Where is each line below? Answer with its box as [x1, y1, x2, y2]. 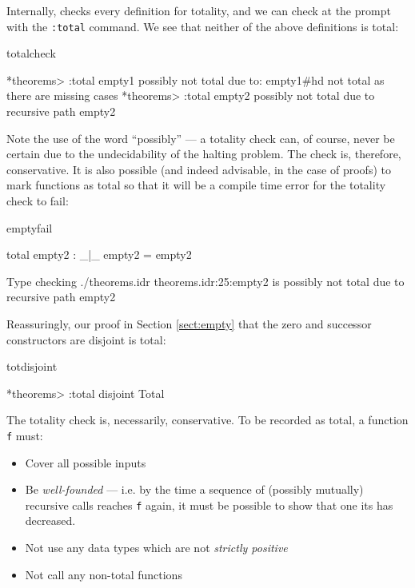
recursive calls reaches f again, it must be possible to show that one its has [25, 496, 393, 513]
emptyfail [6, 219, 53, 236]
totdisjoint [6, 358, 58, 375]
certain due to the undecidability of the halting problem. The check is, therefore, [6, 145, 401, 162]
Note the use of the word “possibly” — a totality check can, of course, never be [6, 129, 395, 146]
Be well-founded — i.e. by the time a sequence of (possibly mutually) [25, 481, 364, 498]
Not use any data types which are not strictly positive [25, 539, 288, 556]
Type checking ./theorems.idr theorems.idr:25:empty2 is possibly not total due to [6, 272, 405, 289]
